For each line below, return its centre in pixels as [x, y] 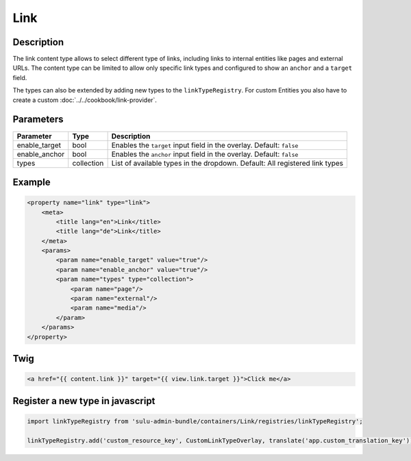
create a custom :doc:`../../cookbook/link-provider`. [85, 100]
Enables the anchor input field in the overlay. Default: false [205, 154]
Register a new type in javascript [84, 401]
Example [32, 182]
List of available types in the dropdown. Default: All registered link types [227, 163]
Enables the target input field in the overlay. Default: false [205, 145]
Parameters [38, 120]
